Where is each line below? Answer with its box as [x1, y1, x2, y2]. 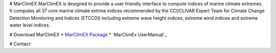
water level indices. [9, 22, 51, 28]
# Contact [9, 41, 31, 47]
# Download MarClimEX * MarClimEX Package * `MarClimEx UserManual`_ [9, 31, 167, 38]
